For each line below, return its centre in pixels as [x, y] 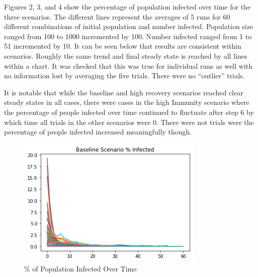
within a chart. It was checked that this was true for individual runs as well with [128, 65]
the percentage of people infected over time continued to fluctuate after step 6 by [129, 112]
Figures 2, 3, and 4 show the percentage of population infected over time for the [127, 7]
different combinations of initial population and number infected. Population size [129, 26]
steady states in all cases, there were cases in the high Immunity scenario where [127, 102]
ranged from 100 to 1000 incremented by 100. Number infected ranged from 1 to [128, 36]
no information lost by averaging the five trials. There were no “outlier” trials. [124, 76]
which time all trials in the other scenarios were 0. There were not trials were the [129, 122]
